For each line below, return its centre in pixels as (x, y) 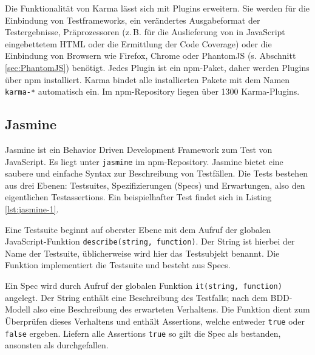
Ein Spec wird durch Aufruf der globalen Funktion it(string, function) (144, 286)
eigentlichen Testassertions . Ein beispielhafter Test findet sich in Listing (138, 197)
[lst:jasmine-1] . (32, 209)
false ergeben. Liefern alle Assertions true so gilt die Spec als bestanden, (143, 333)
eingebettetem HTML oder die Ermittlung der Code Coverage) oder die (138, 43)
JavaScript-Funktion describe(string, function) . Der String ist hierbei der (150, 241)
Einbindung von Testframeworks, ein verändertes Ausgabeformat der (133, 20)
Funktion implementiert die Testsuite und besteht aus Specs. (118, 265)
